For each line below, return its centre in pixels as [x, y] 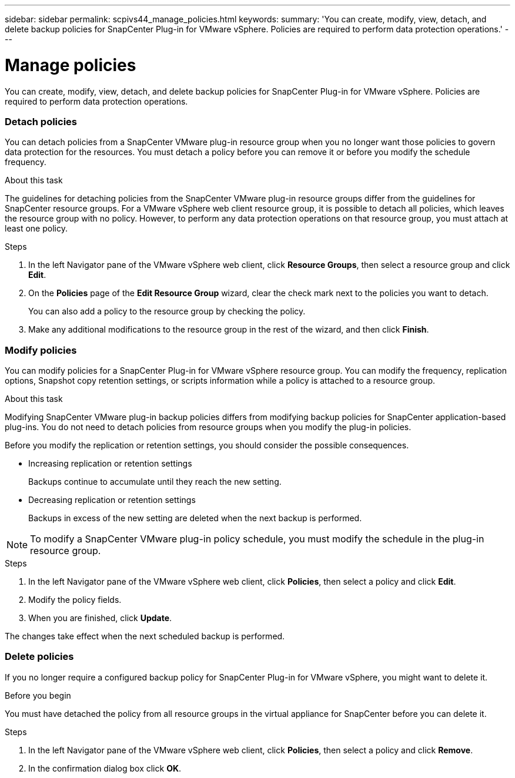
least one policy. [36, 229]
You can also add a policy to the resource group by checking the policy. [167, 311]
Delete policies [39, 657]
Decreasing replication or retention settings [112, 500]
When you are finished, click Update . [100, 618]
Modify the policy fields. [75, 600]
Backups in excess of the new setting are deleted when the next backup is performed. [195, 518]
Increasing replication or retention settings [110, 463]
